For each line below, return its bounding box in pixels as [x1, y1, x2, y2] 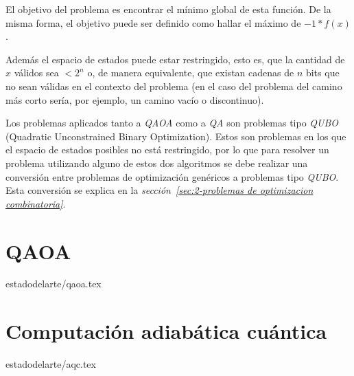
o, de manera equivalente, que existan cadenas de [87, 65, 294, 80]
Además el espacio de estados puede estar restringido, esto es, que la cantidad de [5, 52, 345, 66]
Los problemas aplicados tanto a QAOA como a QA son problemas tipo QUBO [5, 115, 339, 130]
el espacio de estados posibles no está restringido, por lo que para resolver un [5, 142, 329, 157]
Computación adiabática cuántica [5, 317, 327, 345]
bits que [305, 65, 340, 80]
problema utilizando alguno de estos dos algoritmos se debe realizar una [5, 155, 308, 170]
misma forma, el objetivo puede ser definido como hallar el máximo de [5, 15, 301, 30]
